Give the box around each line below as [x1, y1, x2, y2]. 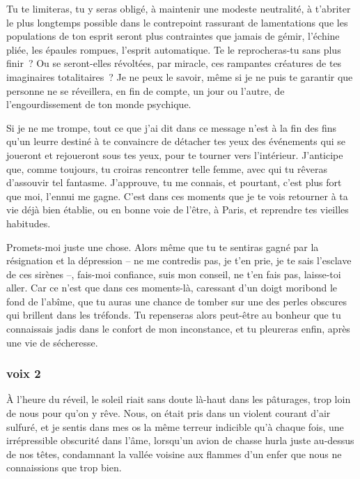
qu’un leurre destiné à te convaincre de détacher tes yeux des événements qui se [6, 134, 345, 149]
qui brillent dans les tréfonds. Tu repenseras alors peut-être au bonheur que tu [6, 307, 341, 322]
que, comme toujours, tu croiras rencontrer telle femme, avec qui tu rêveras [6, 161, 327, 176]
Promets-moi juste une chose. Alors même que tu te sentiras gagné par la [6, 239, 319, 254]
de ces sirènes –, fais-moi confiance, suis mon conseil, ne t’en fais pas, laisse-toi [6, 266, 341, 281]
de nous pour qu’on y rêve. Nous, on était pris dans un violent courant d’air [6, 406, 331, 420]
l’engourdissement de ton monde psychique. [6, 97, 191, 112]
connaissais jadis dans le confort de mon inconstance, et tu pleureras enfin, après [6, 321, 350, 336]
